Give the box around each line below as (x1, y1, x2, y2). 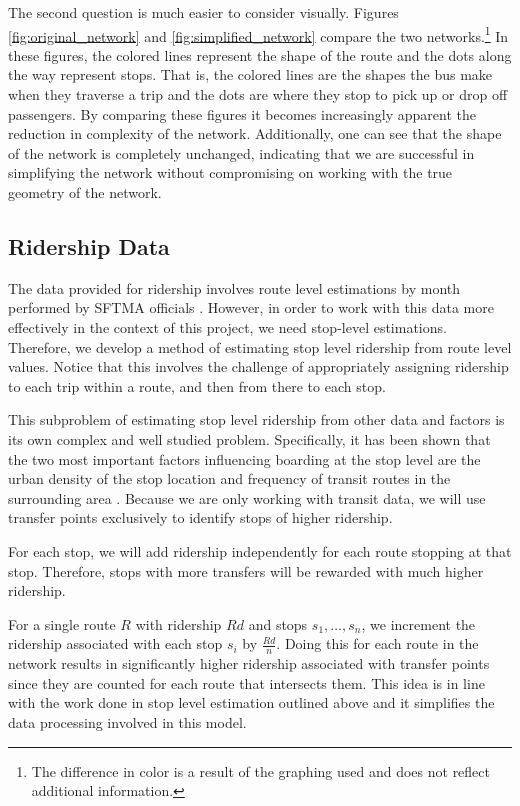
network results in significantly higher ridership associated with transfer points (8, 653, 490, 674)
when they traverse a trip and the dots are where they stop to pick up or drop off (8, 84, 508, 105)
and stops (248, 613, 308, 634)
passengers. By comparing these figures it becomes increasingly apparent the (8, 103, 476, 124)
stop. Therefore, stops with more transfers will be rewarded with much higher (8, 560, 484, 581)
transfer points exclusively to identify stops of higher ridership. (8, 507, 393, 528)
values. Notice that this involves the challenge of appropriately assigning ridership (8, 356, 509, 377)
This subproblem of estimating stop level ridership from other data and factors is (8, 409, 505, 430)
